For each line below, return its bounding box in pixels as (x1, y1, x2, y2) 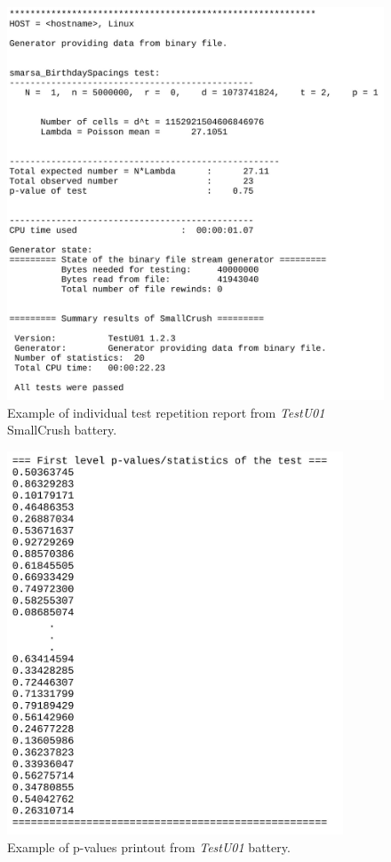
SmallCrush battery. (7, 420, 117, 439)
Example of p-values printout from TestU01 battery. (7, 837, 291, 856)
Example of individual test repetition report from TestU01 (7, 403, 325, 421)
